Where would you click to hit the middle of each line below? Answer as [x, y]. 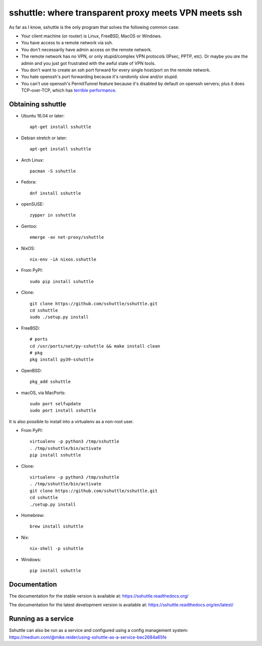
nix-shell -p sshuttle [57, 549]
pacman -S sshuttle [53, 171]
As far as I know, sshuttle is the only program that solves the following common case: [94, 27]
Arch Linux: [33, 160]
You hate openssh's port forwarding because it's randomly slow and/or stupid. [99, 77]
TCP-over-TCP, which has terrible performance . [69, 90]
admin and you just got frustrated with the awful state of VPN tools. [88, 63]
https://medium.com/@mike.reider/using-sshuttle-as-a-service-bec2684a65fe [88, 637]
